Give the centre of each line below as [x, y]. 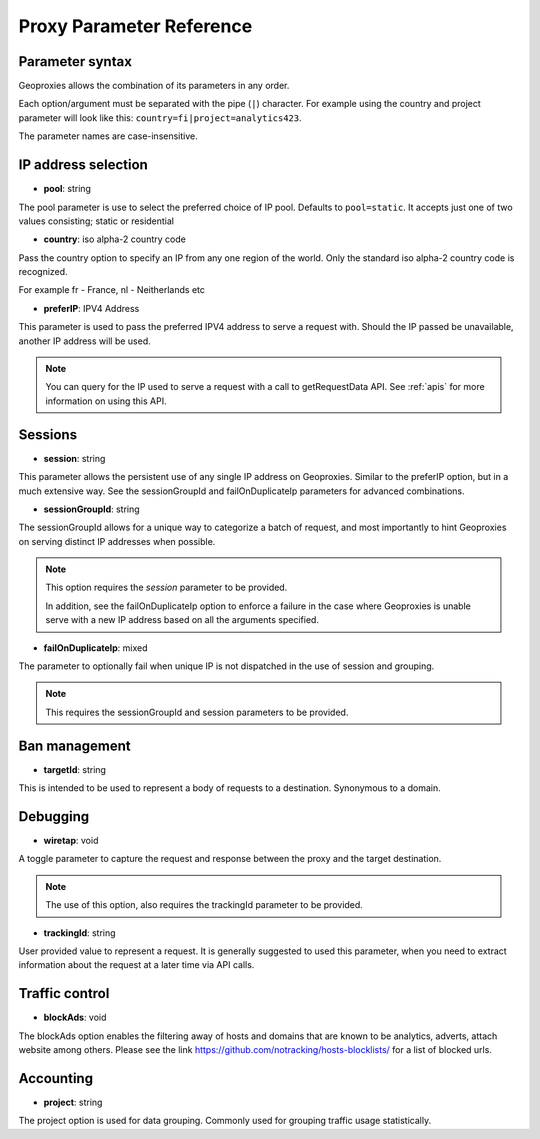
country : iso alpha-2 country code [115, 239]
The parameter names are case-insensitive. [108, 136]
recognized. [43, 272]
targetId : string [75, 769]
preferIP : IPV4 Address [91, 308]
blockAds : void [75, 1017]
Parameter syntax [75, 61]
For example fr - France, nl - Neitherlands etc [111, 290]
